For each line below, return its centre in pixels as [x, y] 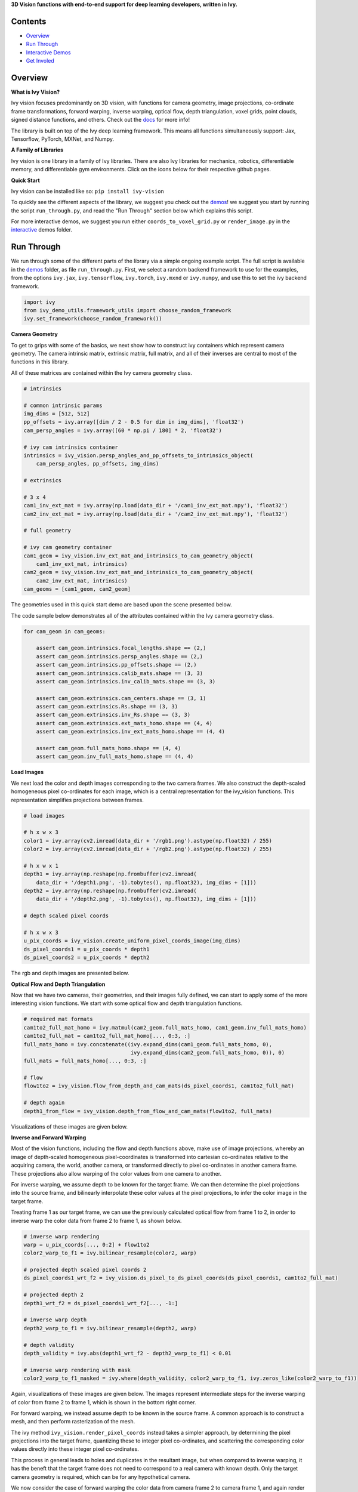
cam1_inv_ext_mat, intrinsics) [82, 564]
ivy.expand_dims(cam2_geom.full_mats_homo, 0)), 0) [208, 1052]
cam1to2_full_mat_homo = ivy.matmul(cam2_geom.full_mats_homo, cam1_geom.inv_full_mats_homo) [165, 1027]
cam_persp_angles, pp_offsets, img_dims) [98, 464]
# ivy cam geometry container [68, 547]
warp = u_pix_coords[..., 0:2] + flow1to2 [87, 1245]
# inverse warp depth [55, 1320]
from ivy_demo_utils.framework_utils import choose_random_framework [127, 310]
